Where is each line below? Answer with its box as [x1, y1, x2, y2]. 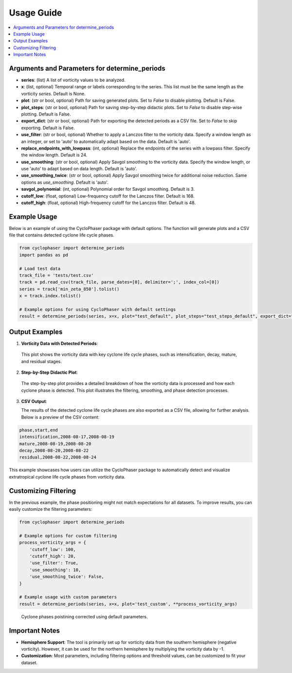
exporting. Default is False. [21, 125, 75, 131]
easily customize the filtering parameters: [9, 506, 92, 512]
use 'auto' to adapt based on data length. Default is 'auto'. [21, 166, 137, 172]
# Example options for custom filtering [19, 533, 117, 538]
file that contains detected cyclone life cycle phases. [9, 232, 114, 238]
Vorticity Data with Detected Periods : [21, 340, 98, 346]
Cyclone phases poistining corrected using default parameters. [21, 614, 148, 619]
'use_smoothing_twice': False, [29, 574, 104, 579]
